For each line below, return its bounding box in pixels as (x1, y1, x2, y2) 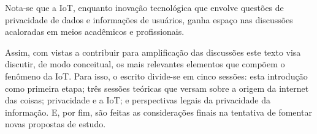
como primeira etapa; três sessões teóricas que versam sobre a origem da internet (5, 81, 309, 94)
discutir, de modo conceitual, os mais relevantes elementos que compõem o (5, 58, 285, 70)
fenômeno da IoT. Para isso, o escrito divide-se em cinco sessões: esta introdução (5, 69, 308, 82)
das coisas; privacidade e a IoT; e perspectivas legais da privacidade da (5, 94, 270, 106)
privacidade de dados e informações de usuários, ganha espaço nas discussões (5, 13, 293, 26)
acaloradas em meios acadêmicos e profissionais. (5, 25, 185, 38)
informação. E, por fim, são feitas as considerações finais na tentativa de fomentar (5, 105, 312, 118)
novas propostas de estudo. (5, 117, 106, 130)
